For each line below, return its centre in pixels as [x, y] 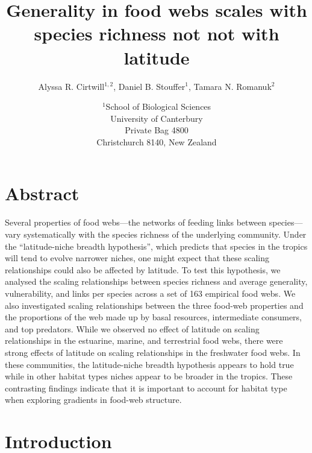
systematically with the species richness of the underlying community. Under [165, 234]
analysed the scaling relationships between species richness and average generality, [156, 281]
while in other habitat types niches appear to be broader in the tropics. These [149, 376]
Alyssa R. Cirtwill [71, 86]
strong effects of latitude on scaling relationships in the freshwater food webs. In [153, 352]
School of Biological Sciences [158, 106]
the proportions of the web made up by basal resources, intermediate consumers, [154, 317]
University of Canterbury [157, 118]
